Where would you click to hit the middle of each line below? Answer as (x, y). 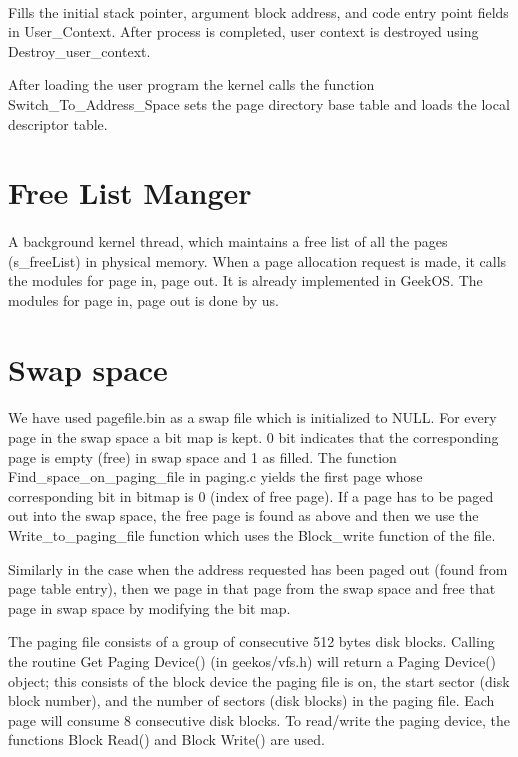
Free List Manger (130, 192)
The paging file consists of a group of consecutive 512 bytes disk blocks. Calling (251, 641)
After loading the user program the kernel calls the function (191, 84)
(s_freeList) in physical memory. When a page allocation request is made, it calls (257, 260)
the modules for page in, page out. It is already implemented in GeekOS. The (245, 280)
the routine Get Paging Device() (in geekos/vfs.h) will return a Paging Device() (252, 661)
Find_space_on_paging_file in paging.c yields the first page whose (215, 476)
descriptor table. (58, 123)
